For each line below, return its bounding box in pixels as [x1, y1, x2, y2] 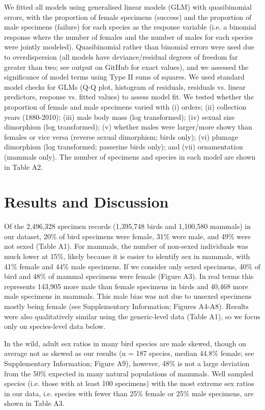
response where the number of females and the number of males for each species [4, 31, 253, 42]
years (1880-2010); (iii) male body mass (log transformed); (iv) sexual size [4, 111, 235, 122]
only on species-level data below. [4, 321, 106, 331]
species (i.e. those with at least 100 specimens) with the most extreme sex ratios [4, 378, 254, 389]
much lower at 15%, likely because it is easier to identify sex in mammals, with [4, 251, 250, 261]
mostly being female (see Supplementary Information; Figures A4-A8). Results [4, 300, 249, 311]
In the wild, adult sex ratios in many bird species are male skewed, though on [4, 338, 246, 348]
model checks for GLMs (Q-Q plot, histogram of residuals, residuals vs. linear [4, 81, 246, 92]
